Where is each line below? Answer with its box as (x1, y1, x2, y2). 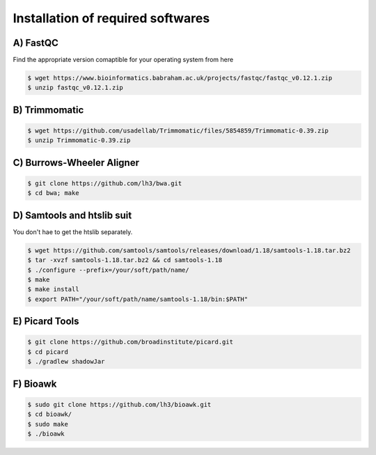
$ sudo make (27, 420, 69, 428)
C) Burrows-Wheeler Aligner (13, 157, 139, 169)
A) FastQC (13, 37, 59, 49)
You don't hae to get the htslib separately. (13, 227, 133, 236)
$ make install (27, 286, 79, 293)
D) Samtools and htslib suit (13, 209, 132, 221)
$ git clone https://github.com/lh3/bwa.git (27, 180, 182, 187)
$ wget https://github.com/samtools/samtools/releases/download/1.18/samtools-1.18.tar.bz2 (27, 246, 351, 254)
